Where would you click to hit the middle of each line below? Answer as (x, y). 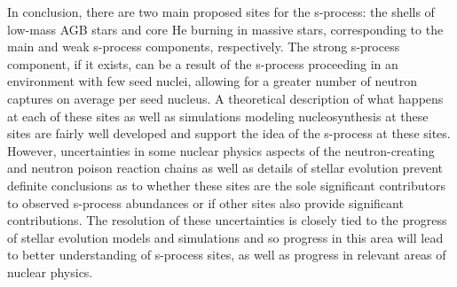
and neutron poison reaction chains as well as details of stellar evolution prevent (225, 168)
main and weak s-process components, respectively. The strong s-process (204, 47)
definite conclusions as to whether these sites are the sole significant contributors (226, 185)
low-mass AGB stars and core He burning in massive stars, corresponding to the (225, 29)
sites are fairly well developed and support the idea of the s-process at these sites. (229, 133)
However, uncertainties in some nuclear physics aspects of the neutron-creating (221, 150)
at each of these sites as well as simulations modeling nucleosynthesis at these (218, 116)
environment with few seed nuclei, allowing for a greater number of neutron (212, 81)
